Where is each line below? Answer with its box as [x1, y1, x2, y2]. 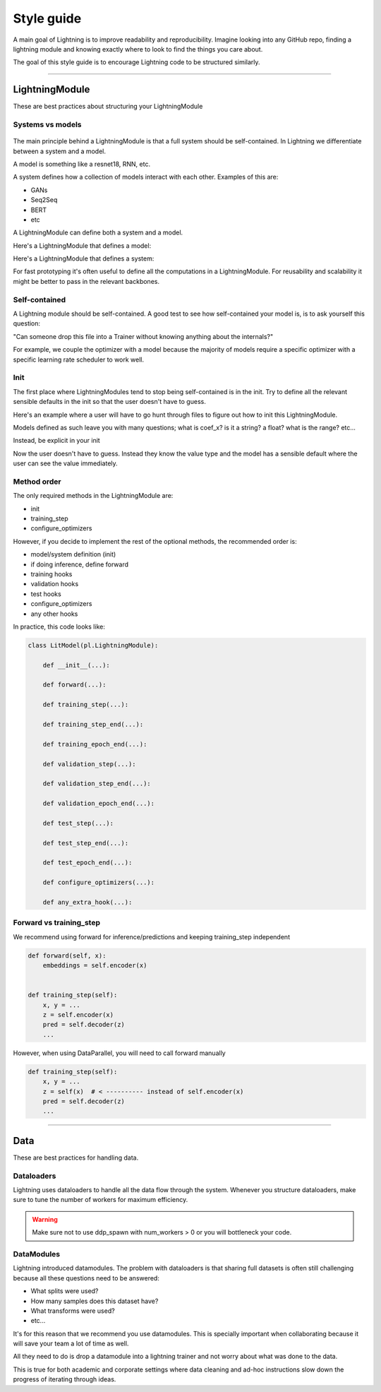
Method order [13, 477, 61, 487]
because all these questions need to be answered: [13, 1273, 160, 1282]
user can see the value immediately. [13, 459, 118, 468]
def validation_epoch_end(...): [42, 799, 155, 808]
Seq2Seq [30, 196, 58, 204]
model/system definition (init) [30, 550, 116, 559]
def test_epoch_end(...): [42, 859, 133, 867]
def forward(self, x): [28, 951, 107, 960]
